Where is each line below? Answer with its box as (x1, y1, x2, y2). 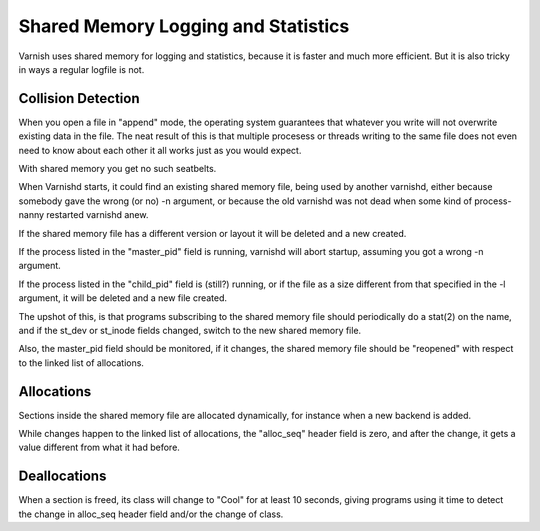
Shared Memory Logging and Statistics (18, 15, 350, 37)
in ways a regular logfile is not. (18, 63, 145, 75)
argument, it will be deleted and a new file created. (18, 292, 228, 304)
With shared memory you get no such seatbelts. (18, 163, 217, 175)
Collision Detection (18, 90, 140, 107)
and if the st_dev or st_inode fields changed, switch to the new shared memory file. (18, 324, 362, 336)
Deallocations (18, 468, 107, 485)
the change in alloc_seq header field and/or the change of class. (18, 508, 284, 520)
